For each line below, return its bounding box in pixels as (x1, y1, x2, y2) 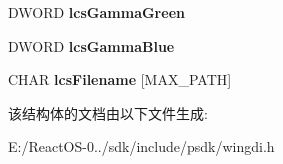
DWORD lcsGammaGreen (8, 2, 185, 22)
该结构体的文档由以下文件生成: (8, 102, 208, 123)
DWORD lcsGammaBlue (8, 35, 175, 56)
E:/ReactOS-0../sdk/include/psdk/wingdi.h (8, 136, 275, 157)
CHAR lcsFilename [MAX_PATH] (8, 69, 232, 90)
